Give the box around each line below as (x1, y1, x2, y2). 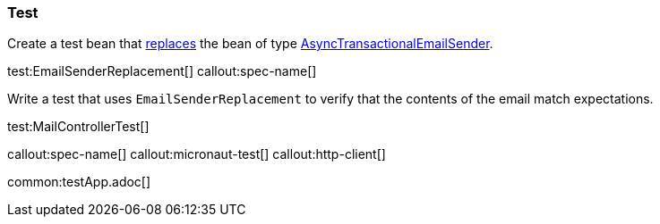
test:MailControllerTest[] (7, 119, 150, 135)
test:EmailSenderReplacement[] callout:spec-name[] (7, 63, 317, 79)
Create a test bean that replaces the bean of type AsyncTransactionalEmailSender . (7, 36, 493, 52)
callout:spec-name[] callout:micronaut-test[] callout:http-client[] (7, 146, 386, 162)
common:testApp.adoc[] (7, 174, 151, 190)
